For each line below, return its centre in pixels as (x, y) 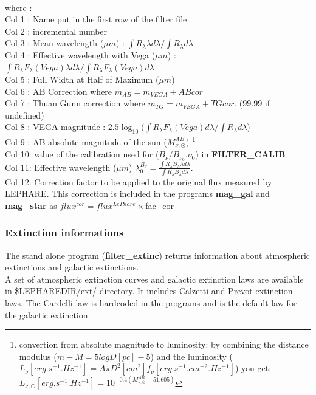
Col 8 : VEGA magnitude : (55, 127)
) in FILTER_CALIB (240, 154)
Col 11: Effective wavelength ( (61, 167)
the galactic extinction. (48, 314)
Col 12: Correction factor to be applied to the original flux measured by (139, 181)
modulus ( (38, 356)
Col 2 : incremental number (56, 31)
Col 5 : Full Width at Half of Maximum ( (82, 79)
